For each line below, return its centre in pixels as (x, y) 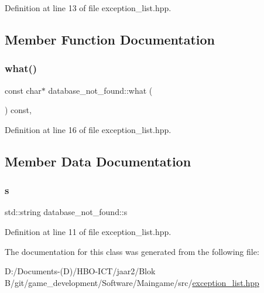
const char (23, 90)
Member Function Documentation (110, 39)
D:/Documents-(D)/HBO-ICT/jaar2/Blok (80, 271)
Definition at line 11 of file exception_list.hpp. (88, 231)
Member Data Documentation (98, 161)
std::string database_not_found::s (66, 212)
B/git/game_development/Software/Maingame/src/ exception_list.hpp (132, 282)
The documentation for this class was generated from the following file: (132, 251)
